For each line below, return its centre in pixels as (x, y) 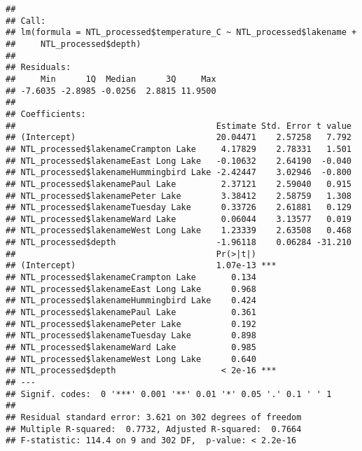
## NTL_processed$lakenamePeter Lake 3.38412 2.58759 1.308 (179, 196)
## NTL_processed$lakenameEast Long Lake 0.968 (131, 289)
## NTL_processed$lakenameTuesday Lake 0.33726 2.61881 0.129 (179, 208)
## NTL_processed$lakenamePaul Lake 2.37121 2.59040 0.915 (179, 184)
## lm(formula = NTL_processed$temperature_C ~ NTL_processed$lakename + (181, 33)
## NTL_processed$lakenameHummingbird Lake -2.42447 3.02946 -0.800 (179, 173)
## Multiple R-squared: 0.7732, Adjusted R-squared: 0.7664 (154, 429)
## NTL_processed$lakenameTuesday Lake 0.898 (131, 336)
